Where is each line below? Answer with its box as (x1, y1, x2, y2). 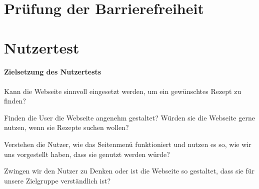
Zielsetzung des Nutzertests (4, 66, 101, 76)
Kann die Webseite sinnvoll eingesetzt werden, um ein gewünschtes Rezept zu (4, 85, 241, 96)
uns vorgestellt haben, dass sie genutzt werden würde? (4, 148, 170, 159)
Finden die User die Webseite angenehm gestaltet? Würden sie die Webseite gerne (4, 112, 255, 122)
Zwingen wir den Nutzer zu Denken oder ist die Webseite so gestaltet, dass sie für (4, 165, 254, 176)
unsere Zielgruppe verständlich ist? (4, 175, 111, 185)
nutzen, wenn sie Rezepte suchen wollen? (4, 122, 129, 132)
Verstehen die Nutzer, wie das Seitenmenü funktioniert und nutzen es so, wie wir (4, 139, 251, 149)
